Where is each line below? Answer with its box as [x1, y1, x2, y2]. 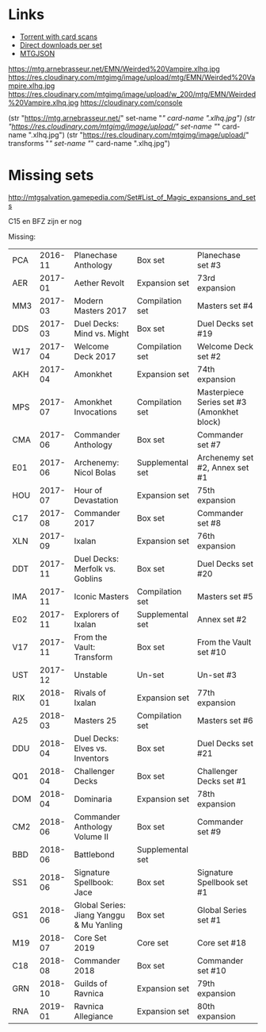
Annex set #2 [196, 614, 247, 625]
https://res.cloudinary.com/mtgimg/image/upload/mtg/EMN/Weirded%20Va [8, 72, 256, 82]
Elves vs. [74, 742, 107, 753]
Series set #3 [196, 396, 247, 407]
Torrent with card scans [19, 32, 97, 41]
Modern [74, 295, 104, 306]
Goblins [74, 573, 103, 584]
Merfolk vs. [74, 563, 116, 574]
